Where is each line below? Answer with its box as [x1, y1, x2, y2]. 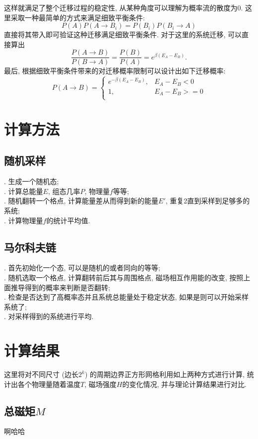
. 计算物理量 [4, 215, 43, 225]
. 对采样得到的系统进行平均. [4, 311, 94, 321]
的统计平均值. [46, 215, 90, 225]
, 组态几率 [48, 186, 80, 196]
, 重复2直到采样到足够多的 [165, 195, 250, 206]
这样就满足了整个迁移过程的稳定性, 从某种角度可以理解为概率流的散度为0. [4, 2, 243, 12]
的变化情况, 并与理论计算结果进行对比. [122, 378, 247, 389]
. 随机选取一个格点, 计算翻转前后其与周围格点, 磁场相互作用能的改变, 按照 [4, 272, 244, 282]
